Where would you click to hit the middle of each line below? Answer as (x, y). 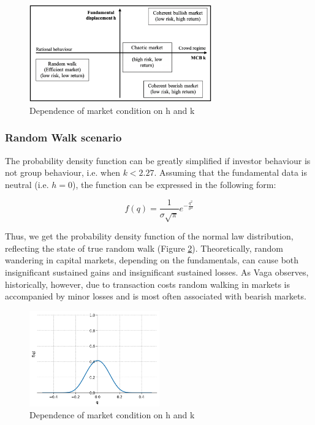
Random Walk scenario (63, 137)
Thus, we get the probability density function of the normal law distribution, (149, 236)
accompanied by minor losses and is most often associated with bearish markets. (156, 296)
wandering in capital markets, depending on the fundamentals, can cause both (152, 260)
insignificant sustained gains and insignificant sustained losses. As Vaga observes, (157, 272)
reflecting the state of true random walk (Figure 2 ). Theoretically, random (144, 248)
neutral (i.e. (27, 184)
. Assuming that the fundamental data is (231, 172)
